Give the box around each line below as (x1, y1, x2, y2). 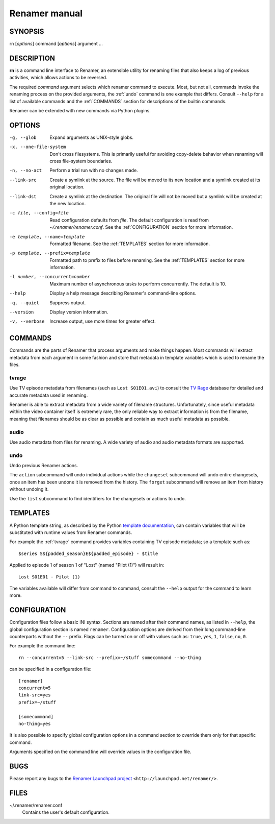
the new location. (49, 200, 86, 206)
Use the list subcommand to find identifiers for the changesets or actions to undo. (9, 495, 186, 501)
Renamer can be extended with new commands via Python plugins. (9, 107, 151, 113)
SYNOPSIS (9, 27, 44, 36)
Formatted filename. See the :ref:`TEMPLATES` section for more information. (49, 240, 210, 247)
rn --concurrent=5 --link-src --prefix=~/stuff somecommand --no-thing (18, 655, 201, 661)
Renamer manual (9, 8, 83, 19)
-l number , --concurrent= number (9, 274, 90, 280)
